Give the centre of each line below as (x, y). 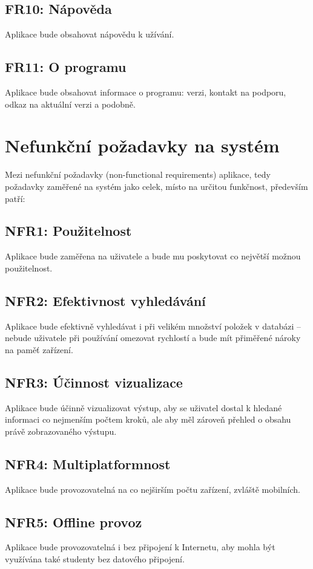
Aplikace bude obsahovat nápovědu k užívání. (90, 34)
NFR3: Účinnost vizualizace (94, 382)
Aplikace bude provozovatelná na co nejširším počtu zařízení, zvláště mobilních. (153, 489)
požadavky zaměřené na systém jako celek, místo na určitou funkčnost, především (156, 186)
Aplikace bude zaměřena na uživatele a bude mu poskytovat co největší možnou (153, 256)
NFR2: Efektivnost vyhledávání (105, 300)
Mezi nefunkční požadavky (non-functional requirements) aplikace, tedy (138, 174)
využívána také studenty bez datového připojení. (95, 559)
